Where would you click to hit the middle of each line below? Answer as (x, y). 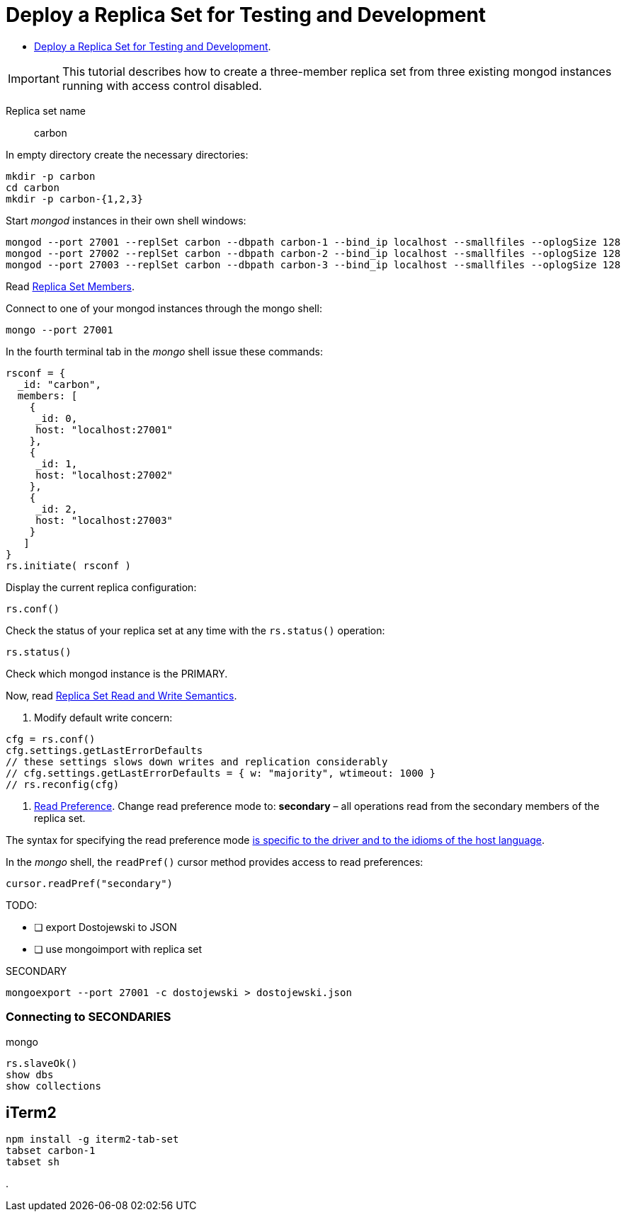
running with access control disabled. (162, 85)
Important (34, 78)
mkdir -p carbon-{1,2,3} (74, 199)
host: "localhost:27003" (104, 520)
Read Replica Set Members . (70, 286)
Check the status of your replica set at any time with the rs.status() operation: (195, 630)
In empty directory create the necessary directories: (127, 154)
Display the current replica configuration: (101, 587)
